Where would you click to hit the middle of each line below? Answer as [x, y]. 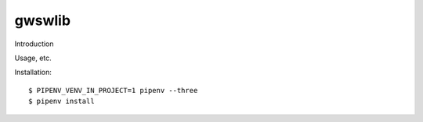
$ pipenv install [61, 101]
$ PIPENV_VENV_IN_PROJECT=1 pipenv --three [113, 90]
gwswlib [42, 20]
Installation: [33, 72]
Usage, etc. [33, 58]
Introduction [34, 44]
